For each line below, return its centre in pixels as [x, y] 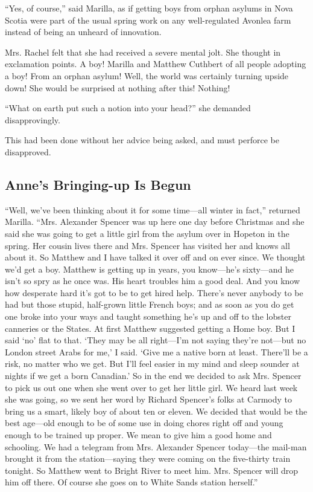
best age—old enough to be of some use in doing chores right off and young [144, 423]
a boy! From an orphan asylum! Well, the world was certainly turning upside [147, 75]
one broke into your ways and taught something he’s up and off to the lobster [148, 316]
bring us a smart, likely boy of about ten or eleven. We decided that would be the [156, 411]
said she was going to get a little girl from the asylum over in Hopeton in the [147, 233]
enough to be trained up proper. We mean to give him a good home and [138, 435]
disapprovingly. [33, 119]
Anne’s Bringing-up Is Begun [98, 184]
